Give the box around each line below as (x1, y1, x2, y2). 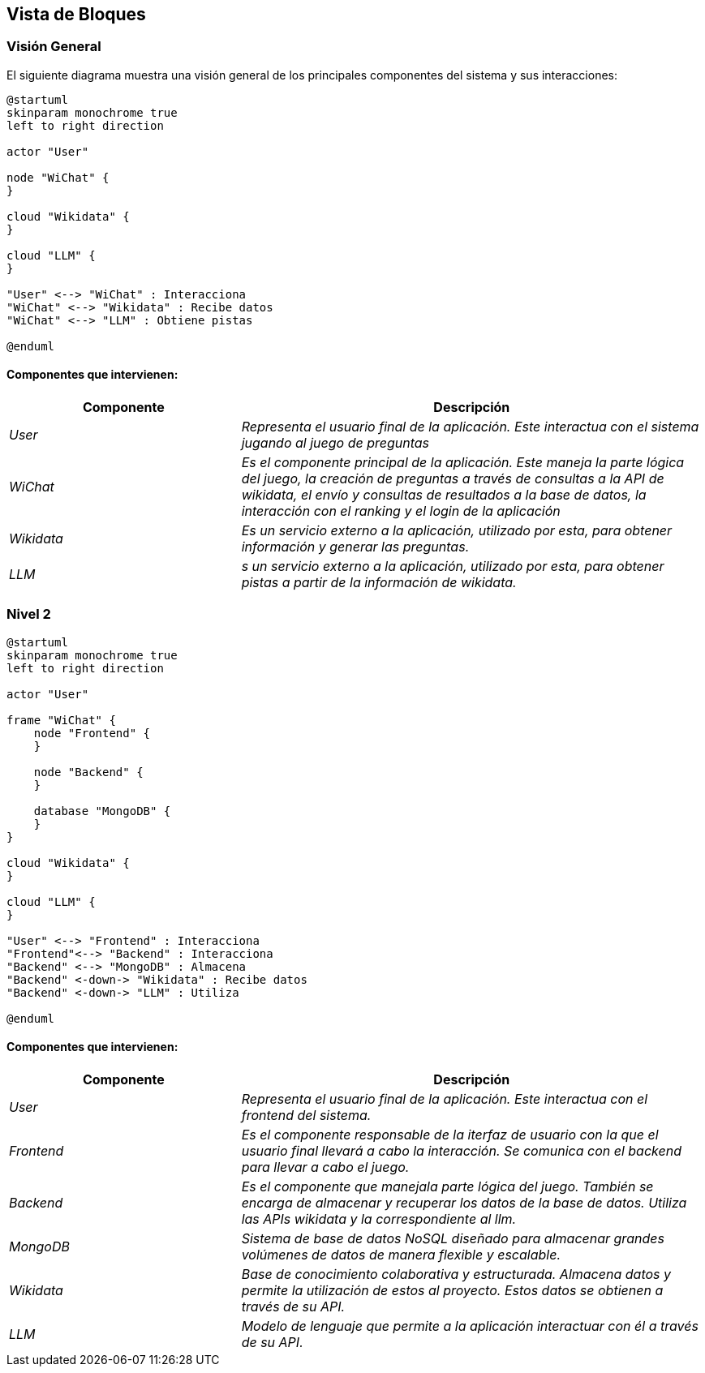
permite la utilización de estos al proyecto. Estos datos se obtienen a (241, 1281, 664, 1298)
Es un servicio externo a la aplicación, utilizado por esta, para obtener (241, 522, 673, 539)
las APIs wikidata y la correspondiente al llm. (241, 1210, 517, 1227)
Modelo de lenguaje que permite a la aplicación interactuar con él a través (241, 1317, 699, 1334)
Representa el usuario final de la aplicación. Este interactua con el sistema (241, 418, 699, 435)
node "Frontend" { (33, 726, 151, 740)
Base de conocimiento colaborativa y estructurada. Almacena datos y (241, 1265, 671, 1282)
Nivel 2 (6, 606, 51, 623)
